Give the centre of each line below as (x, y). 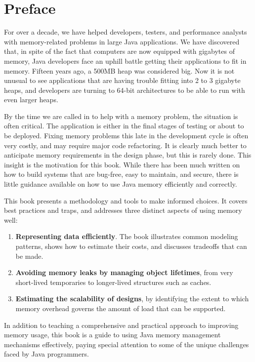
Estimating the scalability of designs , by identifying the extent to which (132, 299)
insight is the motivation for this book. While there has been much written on (122, 164)
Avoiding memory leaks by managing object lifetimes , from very (124, 272)
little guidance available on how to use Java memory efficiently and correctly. (121, 184)
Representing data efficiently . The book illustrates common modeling (127, 236)
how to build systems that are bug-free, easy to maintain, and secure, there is (121, 174)
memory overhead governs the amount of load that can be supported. (121, 308)
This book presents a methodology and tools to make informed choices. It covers (126, 200)
